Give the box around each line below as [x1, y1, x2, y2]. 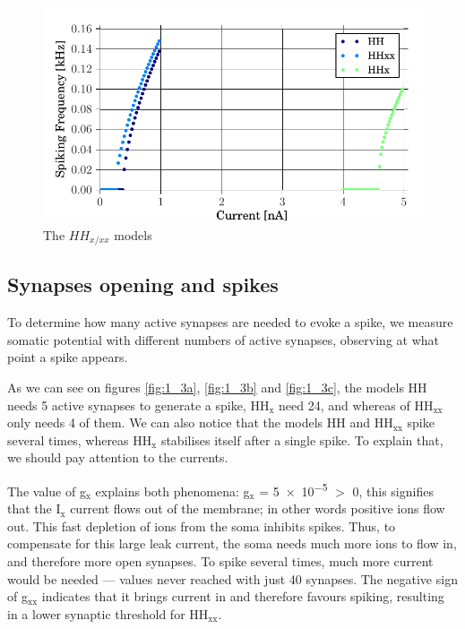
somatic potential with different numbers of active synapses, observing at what [7, 330, 440, 349]
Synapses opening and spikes [7, 271, 279, 298]
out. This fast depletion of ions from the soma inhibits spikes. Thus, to [7, 516, 396, 535]
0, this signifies [352, 481, 434, 500]
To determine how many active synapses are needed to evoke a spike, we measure [7, 313, 453, 332]
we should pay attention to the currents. [7, 448, 228, 467]
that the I [7, 499, 61, 518]
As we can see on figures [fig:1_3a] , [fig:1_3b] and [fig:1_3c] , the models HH [7, 378, 427, 397]
